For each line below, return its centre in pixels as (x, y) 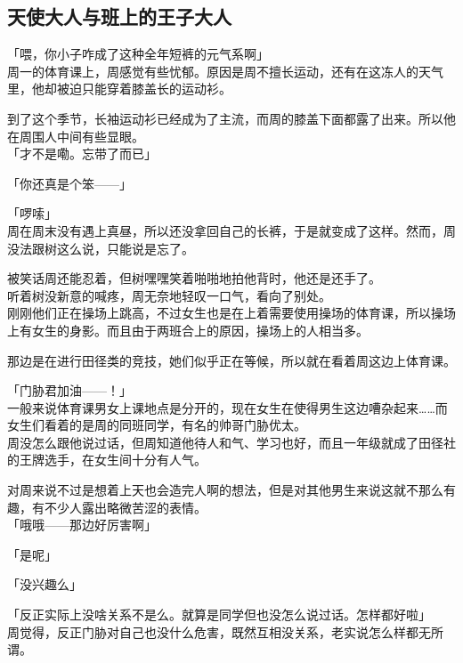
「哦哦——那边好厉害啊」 (82, 525)
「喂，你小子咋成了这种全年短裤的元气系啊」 (138, 54)
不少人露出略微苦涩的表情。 (125, 507)
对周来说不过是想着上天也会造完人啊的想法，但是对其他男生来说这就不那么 (225, 490)
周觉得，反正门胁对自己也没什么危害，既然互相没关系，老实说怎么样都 (213, 631)
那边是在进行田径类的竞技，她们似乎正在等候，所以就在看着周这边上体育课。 (231, 360)
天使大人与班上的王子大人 (119, 16)
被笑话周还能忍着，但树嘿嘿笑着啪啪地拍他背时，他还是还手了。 (194, 278)
